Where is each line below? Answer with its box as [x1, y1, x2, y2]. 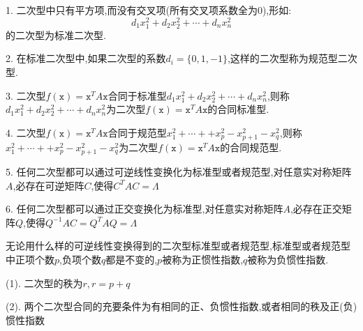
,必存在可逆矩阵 [13, 178, 84, 192]
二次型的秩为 [24, 279, 83, 289]
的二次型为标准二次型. [6, 27, 106, 42]
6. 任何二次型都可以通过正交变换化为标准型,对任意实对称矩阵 [6, 201, 283, 216]
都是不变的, [105, 252, 158, 267]
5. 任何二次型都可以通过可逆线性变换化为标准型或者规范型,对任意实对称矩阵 [6, 164, 352, 179]
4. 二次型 [6, 125, 46, 139]
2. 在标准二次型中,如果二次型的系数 [6, 51, 166, 66]
